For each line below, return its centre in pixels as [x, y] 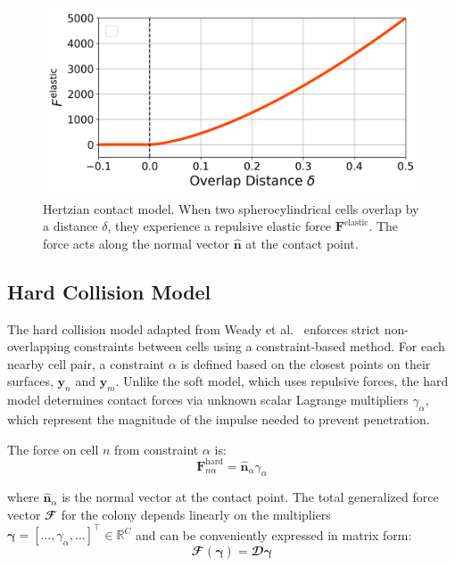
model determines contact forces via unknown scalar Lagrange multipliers [208, 400]
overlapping [39, 346]
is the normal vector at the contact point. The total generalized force [250, 497]
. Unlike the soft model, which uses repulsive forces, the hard [282, 381]
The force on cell [53, 449]
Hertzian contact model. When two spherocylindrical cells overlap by [231, 208]
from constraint [157, 449]
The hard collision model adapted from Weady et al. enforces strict [194, 328]
